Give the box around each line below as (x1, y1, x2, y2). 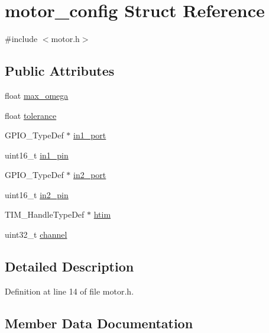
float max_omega (5, 89, 69, 101)
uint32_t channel (5, 228, 67, 241)
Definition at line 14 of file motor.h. (5, 284, 134, 297)
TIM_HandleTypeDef (5, 208, 85, 221)
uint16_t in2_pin (5, 188, 69, 201)
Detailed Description (5, 257, 134, 276)
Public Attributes (5, 62, 115, 80)
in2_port (73, 169, 106, 181)
